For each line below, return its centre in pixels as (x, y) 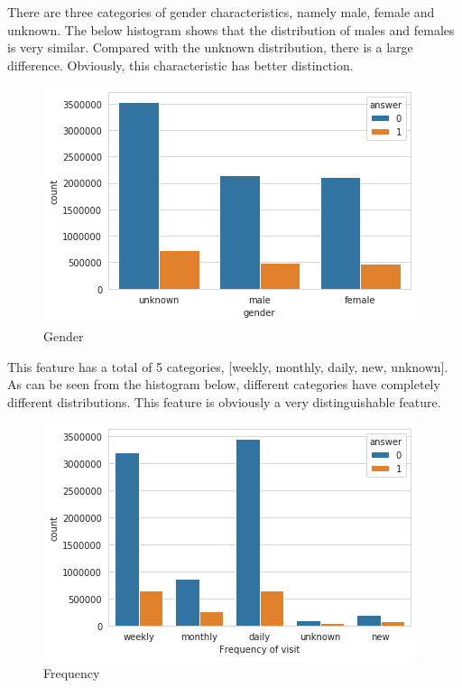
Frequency (72, 672)
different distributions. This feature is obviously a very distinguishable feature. (224, 401)
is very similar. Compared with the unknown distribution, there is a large (210, 47)
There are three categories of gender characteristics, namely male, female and (221, 12)
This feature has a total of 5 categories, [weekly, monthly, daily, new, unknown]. (228, 366)
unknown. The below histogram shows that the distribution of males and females (231, 29)
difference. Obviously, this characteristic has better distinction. (180, 65)
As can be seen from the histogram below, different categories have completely (224, 384)
